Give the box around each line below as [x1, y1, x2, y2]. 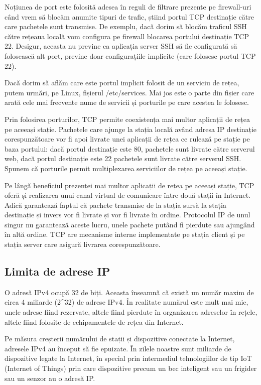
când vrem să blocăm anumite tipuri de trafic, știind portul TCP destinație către [5, 11, 254, 22]
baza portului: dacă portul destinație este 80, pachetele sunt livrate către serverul [5, 143, 255, 154]
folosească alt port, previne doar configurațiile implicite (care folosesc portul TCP [5, 50, 256, 61]
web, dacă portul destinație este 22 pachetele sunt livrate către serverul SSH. [5, 153, 241, 164]
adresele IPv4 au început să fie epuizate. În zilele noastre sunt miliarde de [5, 343, 231, 353]
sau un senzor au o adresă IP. [5, 372, 95, 383]
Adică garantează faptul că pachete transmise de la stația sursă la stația [5, 199, 226, 210]
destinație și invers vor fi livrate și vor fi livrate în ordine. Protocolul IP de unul [5, 209, 250, 220]
